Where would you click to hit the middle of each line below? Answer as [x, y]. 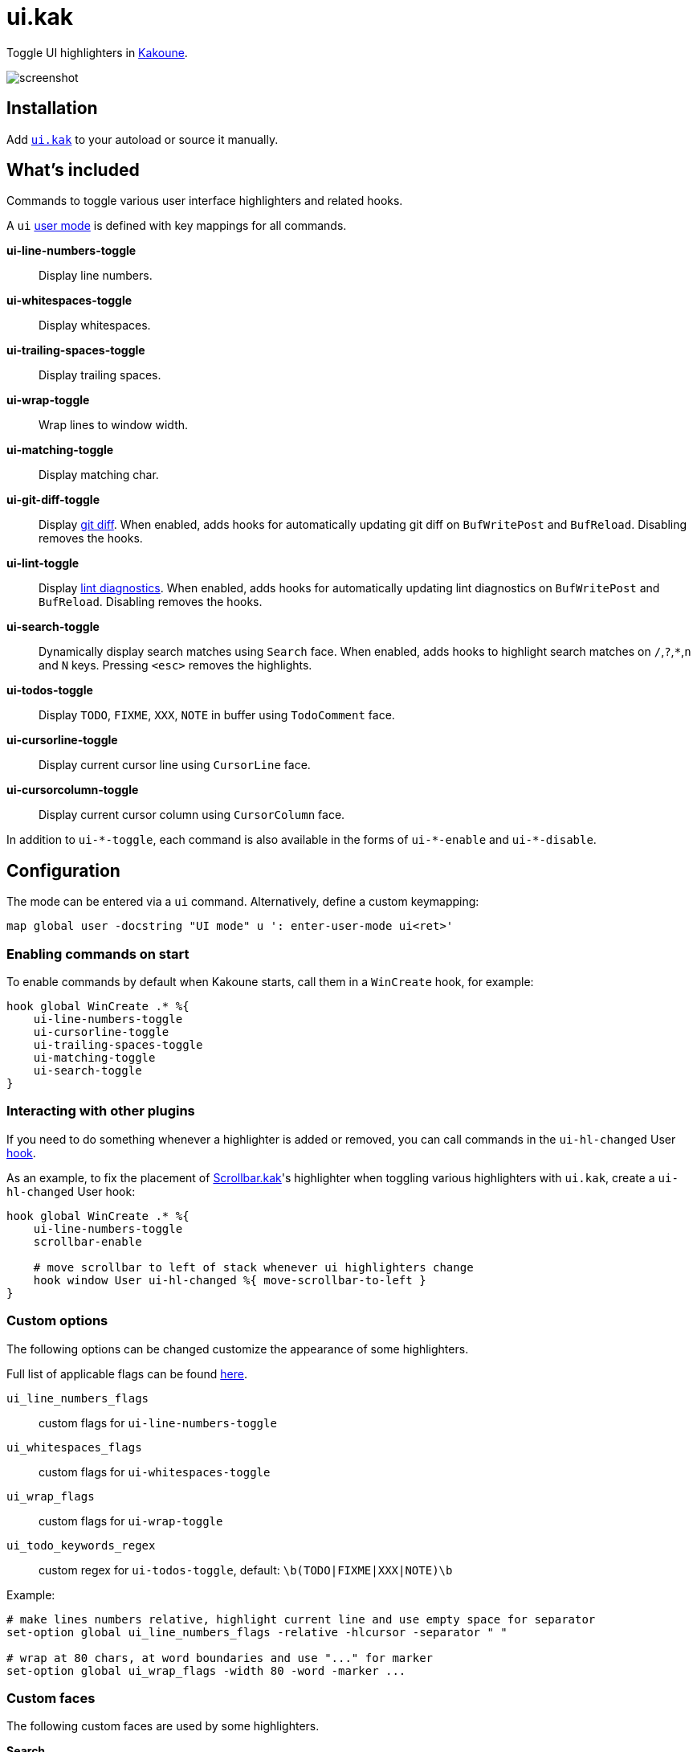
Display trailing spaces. [100, 375]
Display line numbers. [96, 276]
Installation [52, 108]
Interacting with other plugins [101, 1111]
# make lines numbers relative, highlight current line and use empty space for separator [301, 1619]
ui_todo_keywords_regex [81, 1545]
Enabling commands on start [98, 954]
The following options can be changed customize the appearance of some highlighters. [238, 1349]
